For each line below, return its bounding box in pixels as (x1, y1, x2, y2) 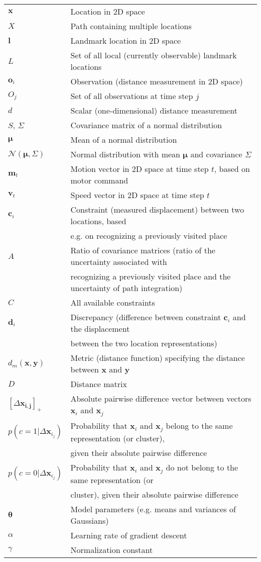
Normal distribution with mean (70, 148, 180, 160)
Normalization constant (70, 543, 153, 555)
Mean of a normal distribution (70, 134, 177, 145)
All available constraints (70, 297, 155, 308)
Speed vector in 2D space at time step (70, 189, 204, 201)
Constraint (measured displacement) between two (70, 204, 244, 215)
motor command (70, 174, 128, 186)
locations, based (70, 215, 126, 227)
